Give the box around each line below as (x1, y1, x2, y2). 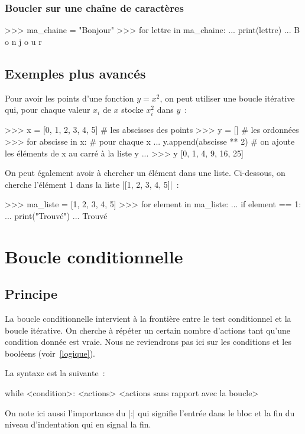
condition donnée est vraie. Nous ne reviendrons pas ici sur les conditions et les (5, 335, 291, 348)
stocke (121, 103, 144, 116)
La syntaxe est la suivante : (5, 367, 105, 379)
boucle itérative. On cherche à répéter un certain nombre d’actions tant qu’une (5, 324, 290, 336)
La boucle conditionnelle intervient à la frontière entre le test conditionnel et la (5, 312, 291, 325)
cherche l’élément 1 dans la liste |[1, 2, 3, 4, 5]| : (5, 178, 179, 190)
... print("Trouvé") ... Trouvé (5, 209, 108, 221)
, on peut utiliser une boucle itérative (160, 92, 295, 104)
